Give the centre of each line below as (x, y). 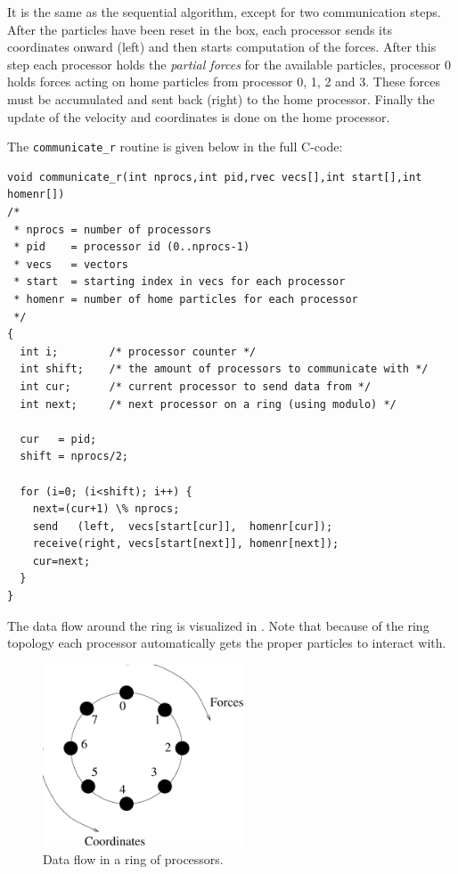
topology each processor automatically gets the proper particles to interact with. (227, 643)
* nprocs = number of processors (113, 229)
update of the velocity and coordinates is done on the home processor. (199, 116)
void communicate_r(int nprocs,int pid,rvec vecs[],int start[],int (215, 177)
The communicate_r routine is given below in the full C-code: (175, 147)
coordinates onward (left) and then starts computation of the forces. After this (222, 47)
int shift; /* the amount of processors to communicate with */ (224, 369)
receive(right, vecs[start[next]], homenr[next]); (186, 544)
